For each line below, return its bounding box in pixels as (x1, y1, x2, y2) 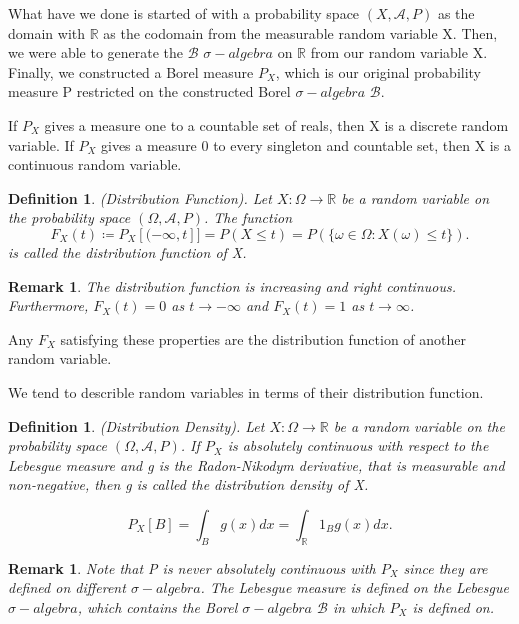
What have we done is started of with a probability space (8, 3, 360, 23)
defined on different (8, 577, 126, 598)
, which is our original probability (275, 61, 482, 82)
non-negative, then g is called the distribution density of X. (8, 474, 369, 495)
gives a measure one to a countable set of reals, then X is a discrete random (44, 114, 509, 135)
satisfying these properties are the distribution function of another (60, 328, 467, 349)
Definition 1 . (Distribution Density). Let (8, 415, 265, 436)
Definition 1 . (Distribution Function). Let (8, 187, 272, 208)
